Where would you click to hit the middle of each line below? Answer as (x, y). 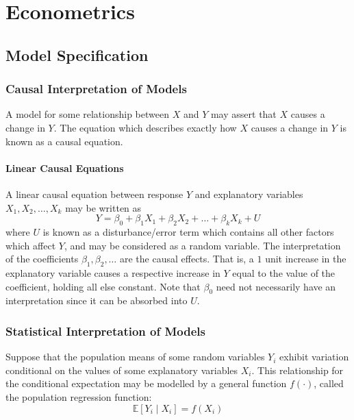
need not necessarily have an (276, 286)
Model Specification (77, 54)
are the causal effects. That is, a (187, 259)
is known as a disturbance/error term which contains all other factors (188, 231)
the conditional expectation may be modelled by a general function (146, 383)
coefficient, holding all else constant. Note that (103, 286)
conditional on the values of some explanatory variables (122, 370)
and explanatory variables (249, 194)
